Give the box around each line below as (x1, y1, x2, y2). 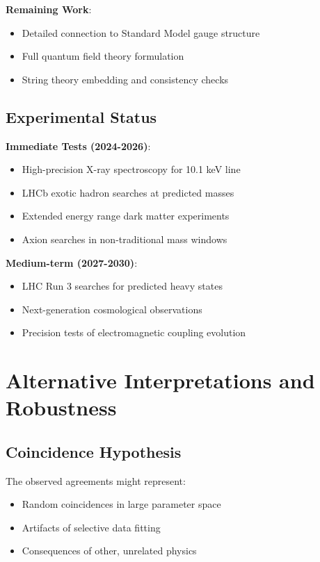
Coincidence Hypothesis (6, 440, 182, 462)
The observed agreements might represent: (6, 473, 186, 488)
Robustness (6, 393, 117, 422)
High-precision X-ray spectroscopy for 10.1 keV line (22, 162, 241, 176)
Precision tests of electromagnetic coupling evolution (22, 325, 246, 340)
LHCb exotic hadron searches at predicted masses (22, 185, 234, 199)
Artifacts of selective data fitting (22, 520, 161, 534)
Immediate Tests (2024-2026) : (6, 138, 151, 153)
